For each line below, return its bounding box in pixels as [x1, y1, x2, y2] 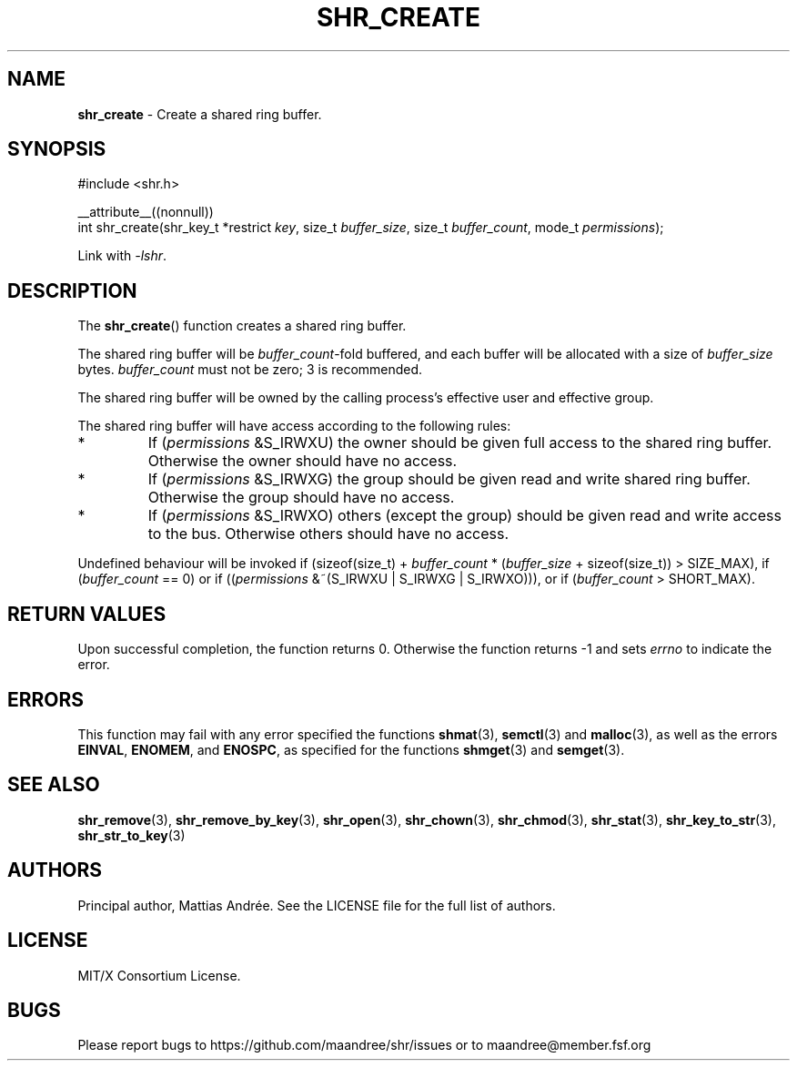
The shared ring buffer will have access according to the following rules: [77, 418, 511, 434]
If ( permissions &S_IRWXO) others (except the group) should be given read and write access [147, 506, 782, 525]
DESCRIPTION [7, 279, 137, 302]
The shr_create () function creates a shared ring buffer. [77, 318, 407, 334]
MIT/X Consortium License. [77, 967, 241, 983]
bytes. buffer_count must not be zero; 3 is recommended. [77, 361, 423, 378]
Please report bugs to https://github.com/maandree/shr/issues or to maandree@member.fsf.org [77, 1037, 651, 1053]
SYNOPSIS [7, 137, 106, 161]
